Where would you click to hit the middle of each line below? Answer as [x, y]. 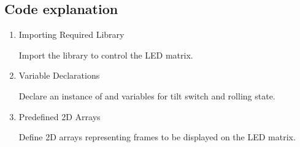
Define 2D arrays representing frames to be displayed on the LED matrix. [157, 137]
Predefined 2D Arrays [60, 116]
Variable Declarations [59, 75]
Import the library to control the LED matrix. [106, 55]
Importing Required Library [71, 34]
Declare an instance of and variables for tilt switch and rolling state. [147, 95]
